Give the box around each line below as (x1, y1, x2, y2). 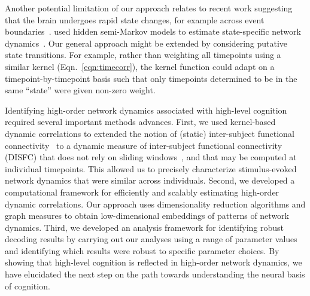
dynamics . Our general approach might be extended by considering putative (5, 36, 288, 49)
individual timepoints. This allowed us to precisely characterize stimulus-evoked (5, 162, 297, 175)
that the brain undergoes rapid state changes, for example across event (5, 13, 265, 26)
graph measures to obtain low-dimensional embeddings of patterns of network (5, 209, 289, 222)
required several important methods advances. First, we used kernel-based (5, 115, 276, 128)
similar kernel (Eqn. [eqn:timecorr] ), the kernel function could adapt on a (5, 60, 275, 72)
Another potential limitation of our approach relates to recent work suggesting (5, 2, 293, 14)
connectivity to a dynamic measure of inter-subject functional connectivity (5, 139, 282, 151)
